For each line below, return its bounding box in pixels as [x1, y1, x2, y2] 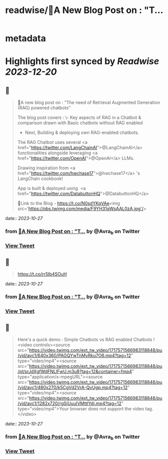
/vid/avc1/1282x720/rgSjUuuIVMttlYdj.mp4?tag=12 [17, 400, 122, 406]
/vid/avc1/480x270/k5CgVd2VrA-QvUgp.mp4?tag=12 [17, 384, 128, 390]
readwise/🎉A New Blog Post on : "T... [5, 5, 163, 16]
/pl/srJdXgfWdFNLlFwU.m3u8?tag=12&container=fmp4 [17, 368, 132, 375]
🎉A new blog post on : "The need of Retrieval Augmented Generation [17, 100, 160, 106]
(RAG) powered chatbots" [17, 105, 71, 111]
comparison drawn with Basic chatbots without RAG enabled [17, 120, 143, 126]
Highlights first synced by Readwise [5, 56, 159, 67]
